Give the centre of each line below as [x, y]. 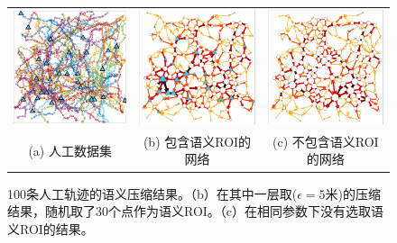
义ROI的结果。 [51, 228]
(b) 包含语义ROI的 [197, 141]
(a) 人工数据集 [70, 150]
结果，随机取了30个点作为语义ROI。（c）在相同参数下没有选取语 [196, 211]
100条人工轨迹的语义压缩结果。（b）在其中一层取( [152, 193]
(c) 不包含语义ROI [326, 141]
